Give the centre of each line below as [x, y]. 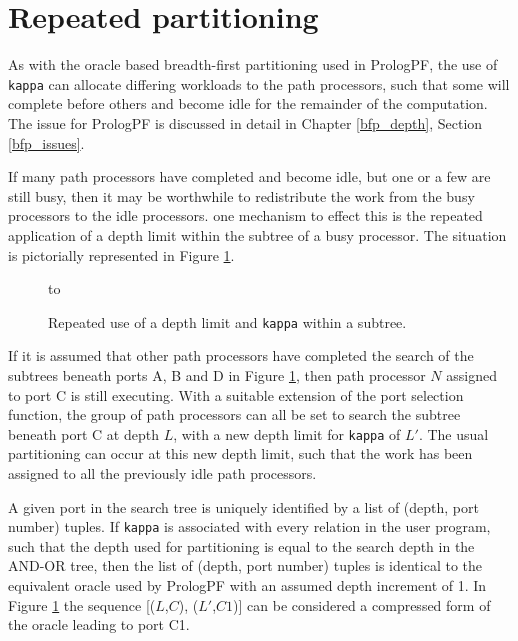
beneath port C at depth [83, 433]
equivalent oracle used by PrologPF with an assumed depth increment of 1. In [247, 585]
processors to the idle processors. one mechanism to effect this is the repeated [245, 215]
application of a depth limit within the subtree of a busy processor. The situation [257, 234]
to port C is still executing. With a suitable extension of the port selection [236, 394]
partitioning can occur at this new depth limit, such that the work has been [240, 453]
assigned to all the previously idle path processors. [162, 473]
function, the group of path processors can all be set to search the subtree [234, 414]
